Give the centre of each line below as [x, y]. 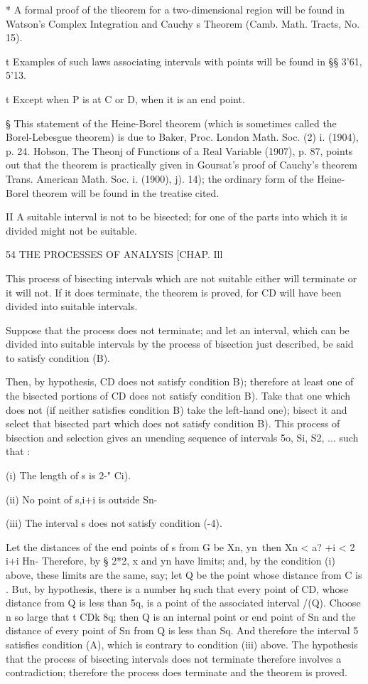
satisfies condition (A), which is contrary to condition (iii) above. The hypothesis [182, 644]
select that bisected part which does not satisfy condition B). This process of [173, 423]
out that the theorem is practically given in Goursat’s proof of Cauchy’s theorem [182, 165]
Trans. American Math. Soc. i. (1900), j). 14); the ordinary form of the [160, 178]
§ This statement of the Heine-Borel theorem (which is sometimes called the [171, 123]
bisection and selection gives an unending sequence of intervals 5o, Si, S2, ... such [182, 437]
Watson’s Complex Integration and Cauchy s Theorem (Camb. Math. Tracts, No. [183, 23]
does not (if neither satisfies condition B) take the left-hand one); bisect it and [177, 409]
